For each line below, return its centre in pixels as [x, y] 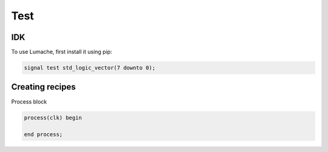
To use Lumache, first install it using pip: [62, 52]
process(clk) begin [53, 117]
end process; [43, 134]
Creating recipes [43, 87]
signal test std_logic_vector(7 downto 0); [90, 68]
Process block [29, 101]
